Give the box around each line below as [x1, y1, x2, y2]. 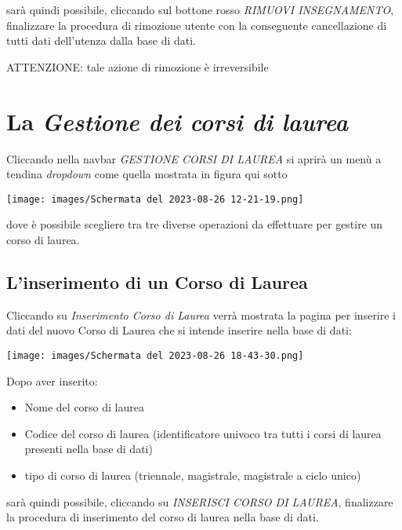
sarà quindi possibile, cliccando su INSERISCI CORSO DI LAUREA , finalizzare [6, 493, 393, 510]
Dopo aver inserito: [6, 372, 98, 389]
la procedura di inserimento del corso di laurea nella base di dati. [6, 509, 319, 525]
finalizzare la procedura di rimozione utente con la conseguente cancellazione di [6, 16, 387, 33]
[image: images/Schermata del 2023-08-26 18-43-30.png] [6, 349, 304, 361]
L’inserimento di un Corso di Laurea [6, 269, 308, 294]
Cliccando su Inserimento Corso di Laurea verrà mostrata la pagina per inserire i [6, 306, 397, 323]
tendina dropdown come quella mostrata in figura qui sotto [6, 166, 288, 182]
